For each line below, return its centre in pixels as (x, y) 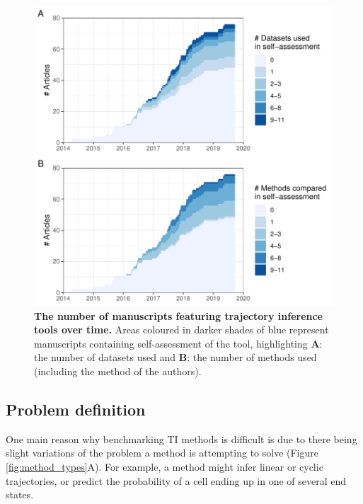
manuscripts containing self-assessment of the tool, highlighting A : (178, 343)
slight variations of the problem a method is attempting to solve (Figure (162, 453)
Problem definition (76, 409)
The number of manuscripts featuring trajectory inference (179, 315)
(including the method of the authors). (118, 371)
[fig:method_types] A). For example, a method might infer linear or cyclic (165, 466)
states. (20, 494)
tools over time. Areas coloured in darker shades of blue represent (181, 330)
